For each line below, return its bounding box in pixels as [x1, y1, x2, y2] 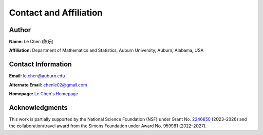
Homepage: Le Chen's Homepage [9, 91, 78, 97]
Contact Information [9, 60, 72, 68]
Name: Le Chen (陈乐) [9, 39, 54, 45]
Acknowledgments [9, 103, 68, 112]
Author [9, 26, 31, 34]
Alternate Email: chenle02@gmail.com [9, 82, 88, 87]
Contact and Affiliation [9, 7, 103, 18]
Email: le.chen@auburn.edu [9, 73, 65, 79]
